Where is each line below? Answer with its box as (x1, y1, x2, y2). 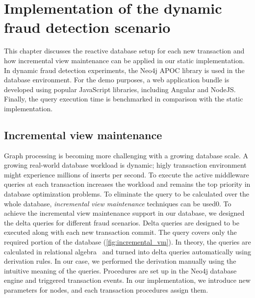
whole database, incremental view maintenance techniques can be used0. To (4, 198, 231, 208)
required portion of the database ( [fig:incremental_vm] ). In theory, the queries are (4, 237, 251, 247)
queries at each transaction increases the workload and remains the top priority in (4, 179, 251, 189)
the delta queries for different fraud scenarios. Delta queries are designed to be (4, 217, 239, 227)
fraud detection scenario (4, 17, 171, 37)
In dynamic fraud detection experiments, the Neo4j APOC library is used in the (4, 65, 245, 75)
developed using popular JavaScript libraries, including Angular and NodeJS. (4, 84, 236, 94)
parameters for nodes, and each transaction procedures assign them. (4, 284, 208, 295)
